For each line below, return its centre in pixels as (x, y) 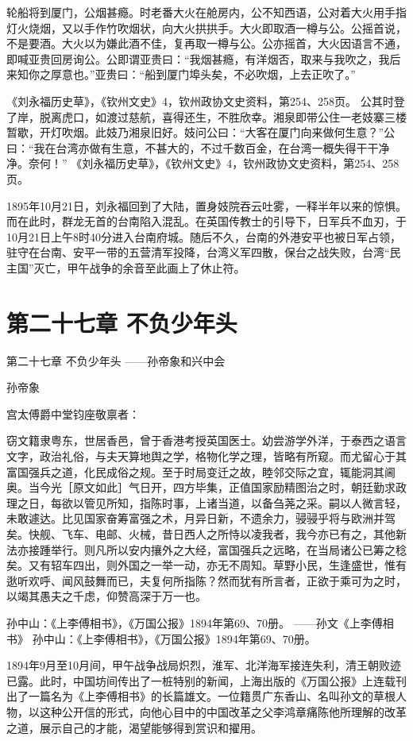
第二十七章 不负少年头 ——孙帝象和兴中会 (116, 360)
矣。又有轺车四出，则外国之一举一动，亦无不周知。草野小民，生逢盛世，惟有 (206, 565)
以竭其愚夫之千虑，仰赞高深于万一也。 (106, 596)
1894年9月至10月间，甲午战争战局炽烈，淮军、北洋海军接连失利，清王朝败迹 (204, 665)
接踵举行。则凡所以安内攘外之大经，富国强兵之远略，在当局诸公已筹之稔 (217, 549)
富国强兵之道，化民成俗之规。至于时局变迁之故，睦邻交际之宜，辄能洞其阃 (201, 471)
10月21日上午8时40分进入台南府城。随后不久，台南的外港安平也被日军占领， (204, 236)
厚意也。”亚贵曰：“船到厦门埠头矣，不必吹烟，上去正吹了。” (203, 74)
